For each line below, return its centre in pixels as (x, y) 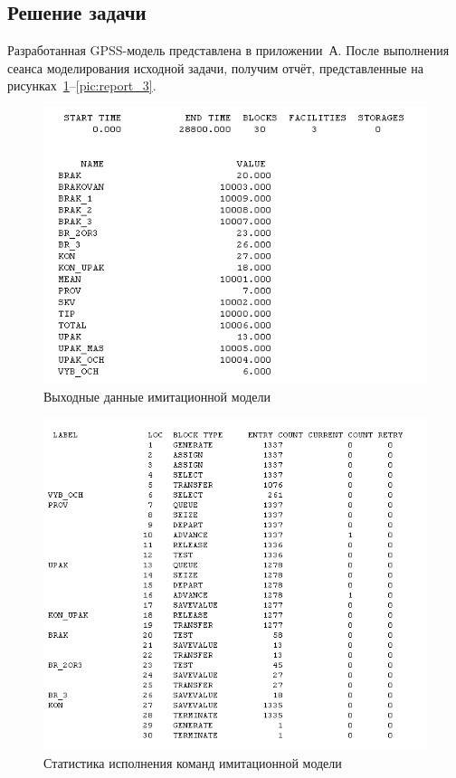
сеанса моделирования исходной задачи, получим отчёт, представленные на (215, 67)
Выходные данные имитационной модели (157, 396)
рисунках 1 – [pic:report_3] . (82, 85)
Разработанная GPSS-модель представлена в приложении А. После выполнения (228, 50)
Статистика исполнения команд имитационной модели (193, 763)
